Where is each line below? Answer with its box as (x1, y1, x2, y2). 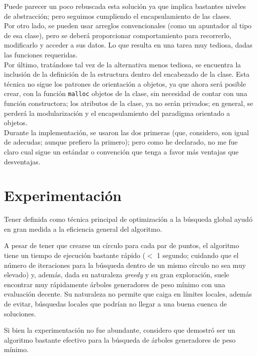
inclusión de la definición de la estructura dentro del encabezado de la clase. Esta (4, 69, 250, 79)
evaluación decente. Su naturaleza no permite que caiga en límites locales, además (4, 289, 252, 299)
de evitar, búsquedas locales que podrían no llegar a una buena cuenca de (4, 299, 227, 309)
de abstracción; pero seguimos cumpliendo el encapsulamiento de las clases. (4, 10, 232, 21)
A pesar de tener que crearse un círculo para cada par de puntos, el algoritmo (4, 240, 239, 251)
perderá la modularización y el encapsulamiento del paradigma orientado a (4, 107, 230, 118)
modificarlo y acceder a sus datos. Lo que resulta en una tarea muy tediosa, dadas (4, 40, 253, 50)
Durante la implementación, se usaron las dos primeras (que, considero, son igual (4, 127, 249, 137)
